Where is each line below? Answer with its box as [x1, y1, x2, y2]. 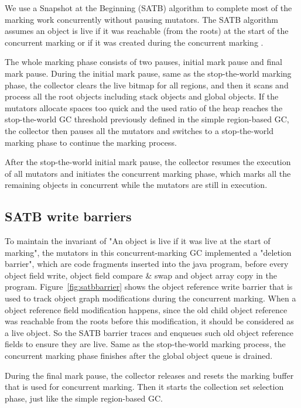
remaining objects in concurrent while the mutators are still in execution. [5, 179, 268, 191]
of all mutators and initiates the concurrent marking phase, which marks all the [5, 167, 291, 179]
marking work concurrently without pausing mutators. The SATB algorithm [5, 13, 278, 25]
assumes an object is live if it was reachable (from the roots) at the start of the [5, 25, 289, 37]
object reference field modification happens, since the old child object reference [5, 303, 288, 316]
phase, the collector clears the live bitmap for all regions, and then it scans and [5, 78, 289, 91]
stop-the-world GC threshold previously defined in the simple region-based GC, [5, 113, 289, 125]
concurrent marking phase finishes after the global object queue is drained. [5, 349, 273, 362]
